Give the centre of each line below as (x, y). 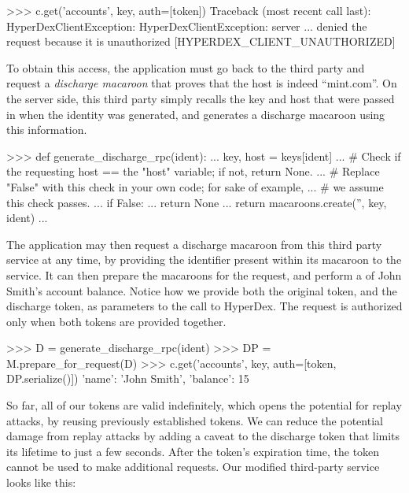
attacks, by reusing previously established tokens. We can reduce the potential (195, 420)
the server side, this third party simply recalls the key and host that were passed (201, 98)
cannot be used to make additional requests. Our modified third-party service (193, 467)
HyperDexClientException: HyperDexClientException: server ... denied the (187, 26)
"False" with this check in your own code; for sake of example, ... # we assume (195, 186)
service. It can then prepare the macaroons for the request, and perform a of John (204, 274)
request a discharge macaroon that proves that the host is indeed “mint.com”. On (202, 83)
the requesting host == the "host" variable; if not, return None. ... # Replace (193, 171)
